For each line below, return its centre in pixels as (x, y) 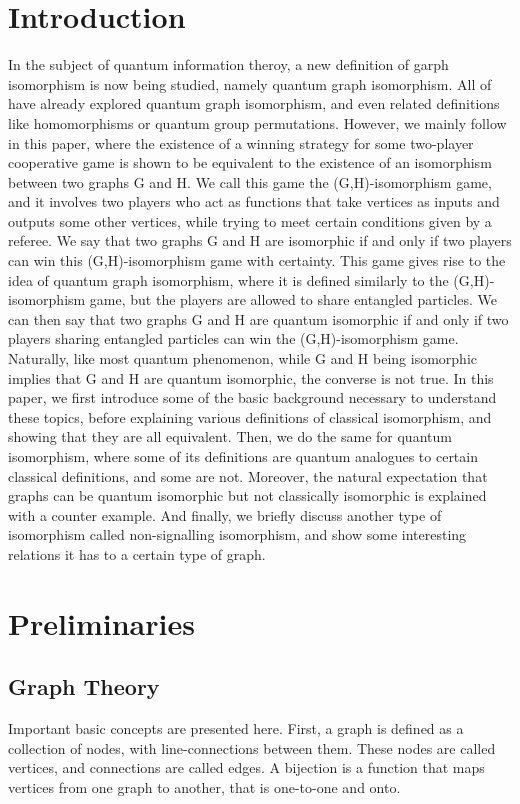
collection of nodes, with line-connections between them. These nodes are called (252, 747)
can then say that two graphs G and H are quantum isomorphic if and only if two (258, 318)
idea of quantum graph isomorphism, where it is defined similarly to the (228, 279)
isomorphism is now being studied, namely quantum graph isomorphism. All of (250, 83)
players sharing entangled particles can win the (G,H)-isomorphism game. (233, 338)
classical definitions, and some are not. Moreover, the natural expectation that (248, 475)
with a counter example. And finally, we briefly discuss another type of (225, 514)
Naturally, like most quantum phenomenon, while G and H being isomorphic (242, 358)
